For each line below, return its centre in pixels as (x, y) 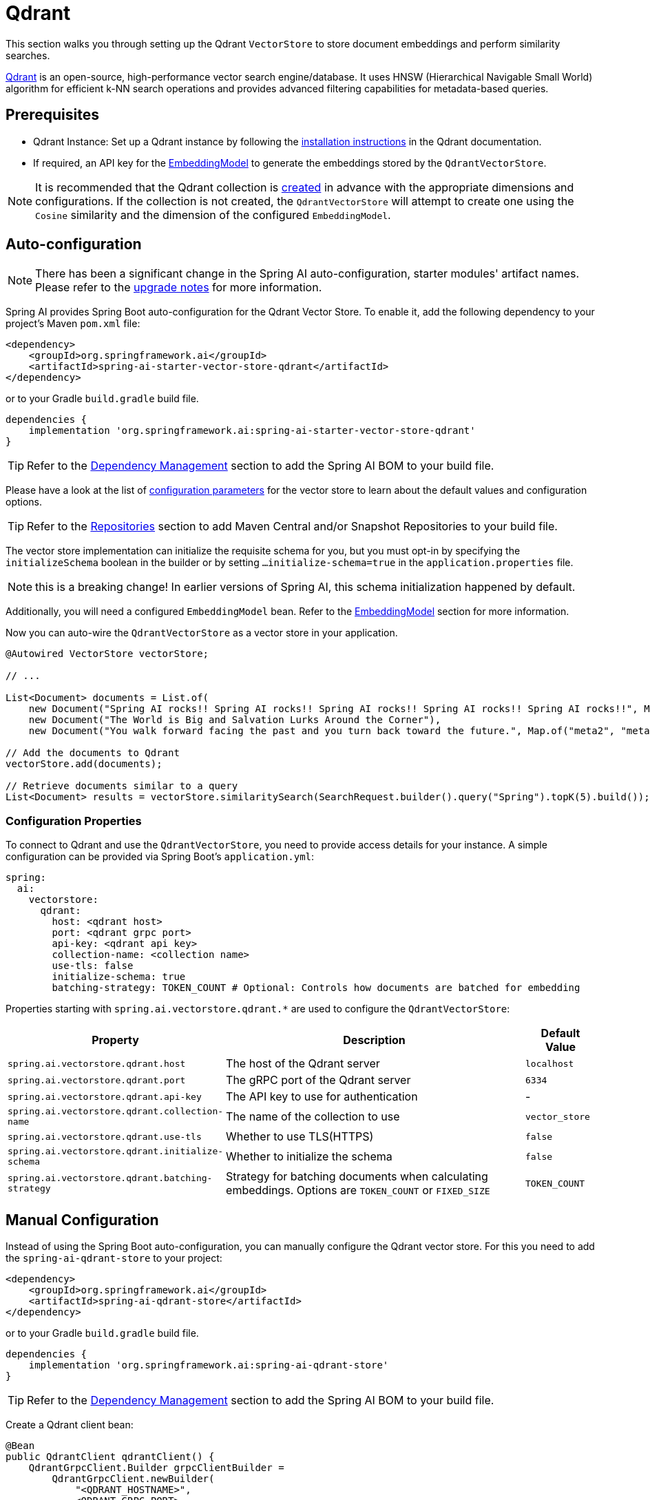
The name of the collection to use (313, 1117)
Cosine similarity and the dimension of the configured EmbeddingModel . (213, 215)
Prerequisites (52, 115)
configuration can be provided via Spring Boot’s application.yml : (160, 857)
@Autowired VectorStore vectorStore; (107, 654)
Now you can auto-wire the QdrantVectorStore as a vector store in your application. (202, 633)
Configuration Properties (74, 821)
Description (374, 1040)
